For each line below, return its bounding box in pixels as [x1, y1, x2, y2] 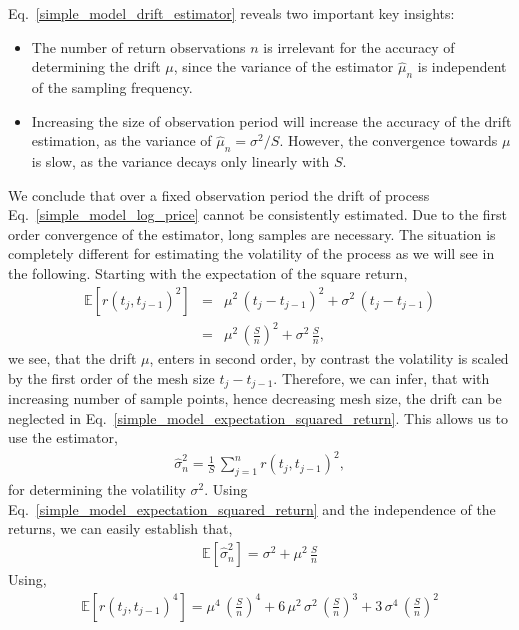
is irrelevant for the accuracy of [263, 36, 455, 57]
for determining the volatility [8, 479, 186, 500]
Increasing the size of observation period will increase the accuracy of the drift [31, 110, 512, 131]
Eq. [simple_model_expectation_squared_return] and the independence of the [8, 498, 496, 519]
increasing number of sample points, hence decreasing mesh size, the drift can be [8, 388, 502, 409]
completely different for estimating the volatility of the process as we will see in [8, 243, 495, 264]
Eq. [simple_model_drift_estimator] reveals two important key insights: [8, 3, 455, 23]
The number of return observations [31, 36, 246, 57]
